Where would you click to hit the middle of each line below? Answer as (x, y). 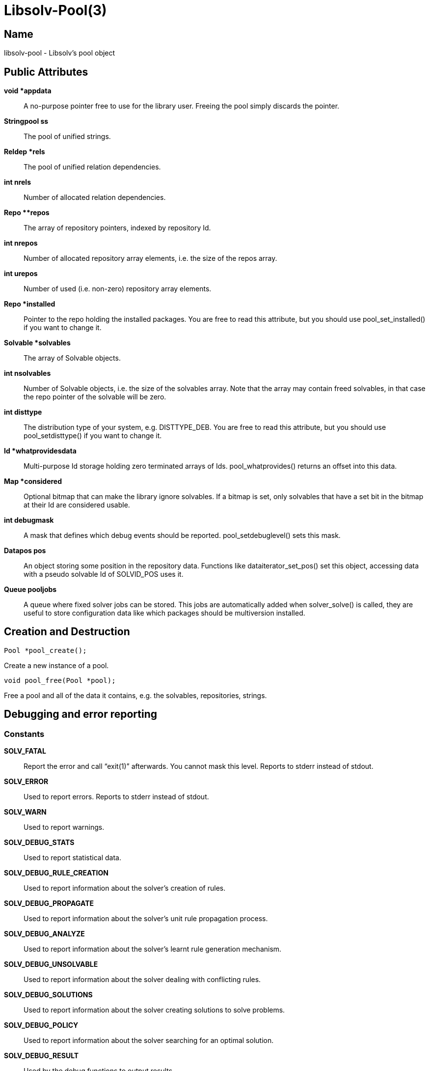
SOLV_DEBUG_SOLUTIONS (48, 995)
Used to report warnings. (64, 827)
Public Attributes (46, 72)
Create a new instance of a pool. (56, 665)
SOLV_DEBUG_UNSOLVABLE (51, 964)
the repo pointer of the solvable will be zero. (95, 397)
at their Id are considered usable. (77, 505)
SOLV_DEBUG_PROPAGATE (49, 903)
